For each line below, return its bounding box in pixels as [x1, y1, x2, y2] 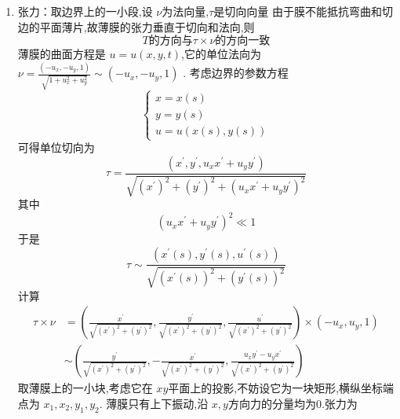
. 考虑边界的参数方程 [183, 64, 289, 81]
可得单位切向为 [17, 139, 95, 156]
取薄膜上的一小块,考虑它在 [17, 380, 153, 396]
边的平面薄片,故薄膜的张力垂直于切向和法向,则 [17, 18, 255, 35]
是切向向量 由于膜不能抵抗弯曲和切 [213, 3, 393, 19]
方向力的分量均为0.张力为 [227, 395, 358, 411]
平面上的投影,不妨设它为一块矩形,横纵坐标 [168, 380, 384, 396]
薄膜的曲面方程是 [17, 46, 106, 62]
